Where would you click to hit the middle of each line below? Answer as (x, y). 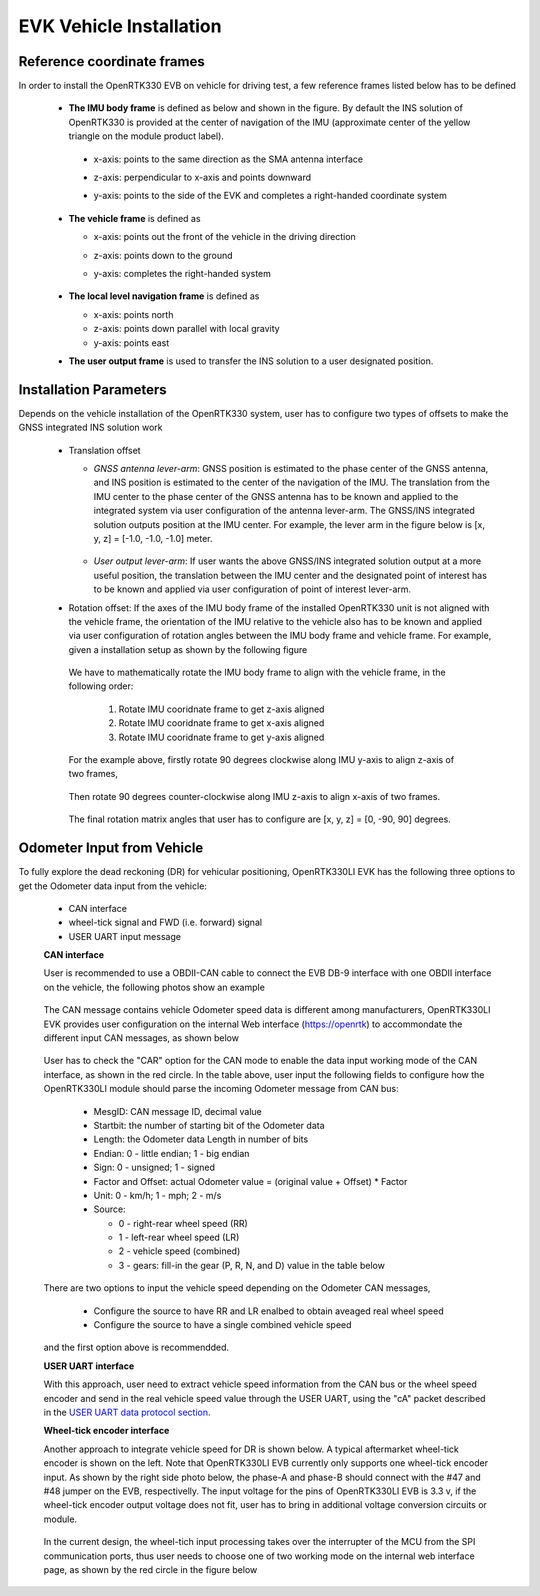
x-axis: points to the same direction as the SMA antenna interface (228, 159)
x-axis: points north (133, 314)
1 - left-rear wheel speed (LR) (179, 1237)
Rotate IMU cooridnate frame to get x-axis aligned (221, 723)
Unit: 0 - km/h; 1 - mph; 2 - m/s (157, 1195)
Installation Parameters (92, 389)
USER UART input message (125, 936)
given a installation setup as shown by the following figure (188, 649)
